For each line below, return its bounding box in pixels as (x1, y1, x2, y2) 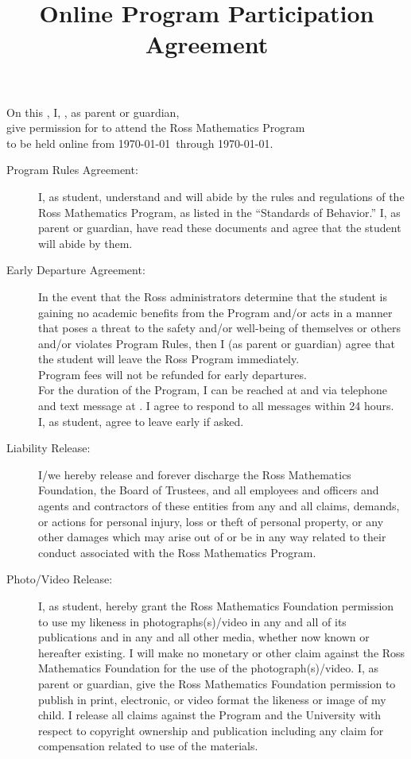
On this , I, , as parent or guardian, (6, 103, 180, 120)
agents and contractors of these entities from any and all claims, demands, (38, 498, 400, 514)
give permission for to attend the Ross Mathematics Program (6, 119, 305, 136)
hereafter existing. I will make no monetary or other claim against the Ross (38, 644, 405, 660)
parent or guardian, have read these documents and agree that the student (38, 219, 401, 236)
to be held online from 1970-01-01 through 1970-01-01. (6, 134, 273, 151)
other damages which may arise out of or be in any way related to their (38, 529, 386, 545)
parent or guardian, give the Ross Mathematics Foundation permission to (38, 675, 396, 691)
